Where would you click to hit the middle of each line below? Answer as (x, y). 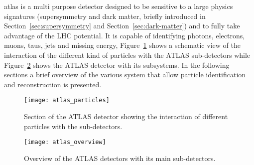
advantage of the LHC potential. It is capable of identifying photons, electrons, (125, 35)
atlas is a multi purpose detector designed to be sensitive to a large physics (119, 6)
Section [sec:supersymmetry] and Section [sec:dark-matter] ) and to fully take (122, 26)
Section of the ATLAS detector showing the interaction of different (126, 116)
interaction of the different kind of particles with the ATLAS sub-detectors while (127, 55)
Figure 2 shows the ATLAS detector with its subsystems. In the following (117, 65)
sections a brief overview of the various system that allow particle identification (125, 75)
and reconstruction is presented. (53, 84)
